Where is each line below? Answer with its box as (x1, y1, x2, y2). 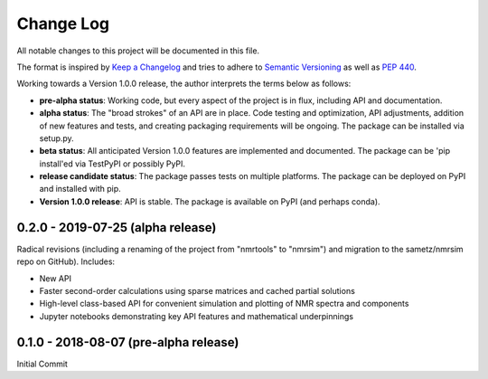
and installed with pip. (39, 184, 121, 194)
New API (39, 272, 72, 284)
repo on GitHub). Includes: (16, 256, 116, 267)
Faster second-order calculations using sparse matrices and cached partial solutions (39, 285, 356, 296)
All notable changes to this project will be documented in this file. (16, 45, 260, 56)
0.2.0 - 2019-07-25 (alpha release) (16, 220, 217, 235)
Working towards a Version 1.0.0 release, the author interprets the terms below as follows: (16, 78, 352, 90)
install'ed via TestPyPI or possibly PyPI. (39, 158, 185, 169)
